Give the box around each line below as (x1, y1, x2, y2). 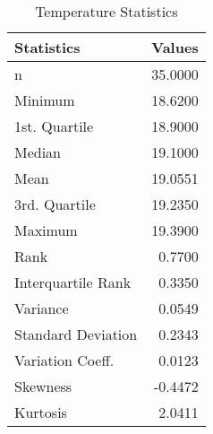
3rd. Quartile (14, 194, 96, 214)
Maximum (14, 220, 78, 240)
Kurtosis (14, 402, 67, 422)
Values (151, 37, 199, 57)
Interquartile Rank (14, 272, 132, 292)
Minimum (14, 90, 75, 110)
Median (14, 142, 62, 162)
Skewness (14, 376, 72, 396)
